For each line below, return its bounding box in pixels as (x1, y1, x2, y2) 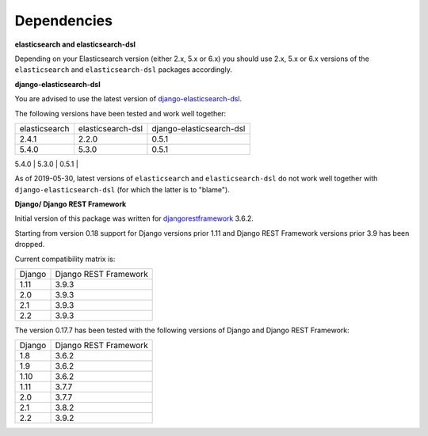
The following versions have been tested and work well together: (14, 108, 227, 118)
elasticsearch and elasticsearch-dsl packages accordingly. (14, 65, 233, 74)
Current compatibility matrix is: (14, 254, 116, 263)
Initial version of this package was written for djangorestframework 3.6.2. (14, 214, 254, 223)
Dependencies (14, 12, 113, 29)
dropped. (14, 240, 45, 249)
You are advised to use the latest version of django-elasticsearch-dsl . (14, 94, 243, 104)
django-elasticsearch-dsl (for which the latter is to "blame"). (14, 184, 230, 194)
